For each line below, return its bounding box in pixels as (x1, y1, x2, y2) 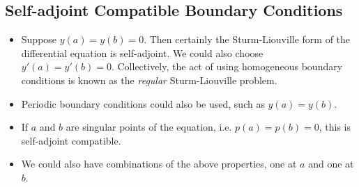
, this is (319, 120, 351, 134)
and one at (308, 156, 354, 171)
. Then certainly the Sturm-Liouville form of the (144, 32, 351, 47)
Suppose (21, 32, 57, 47)
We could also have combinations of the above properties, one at (21, 156, 297, 171)
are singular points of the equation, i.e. (66, 120, 232, 134)
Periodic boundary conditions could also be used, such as (21, 96, 265, 111)
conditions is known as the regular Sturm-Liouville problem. (21, 72, 277, 87)
